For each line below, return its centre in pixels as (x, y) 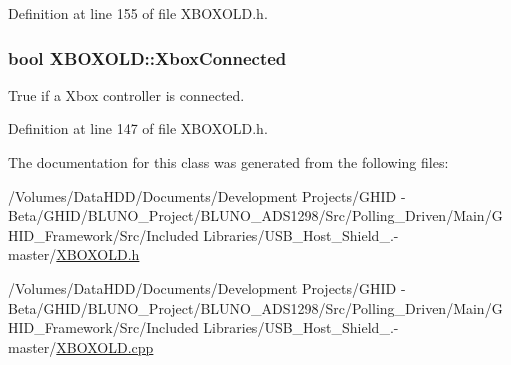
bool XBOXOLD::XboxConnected (147, 57)
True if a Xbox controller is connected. (126, 94)
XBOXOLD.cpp (105, 346)
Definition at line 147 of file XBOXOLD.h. (138, 128)
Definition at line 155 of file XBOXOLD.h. (138, 13)
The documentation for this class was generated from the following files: (228, 162)
